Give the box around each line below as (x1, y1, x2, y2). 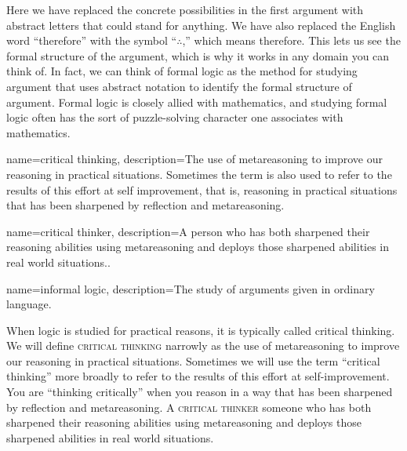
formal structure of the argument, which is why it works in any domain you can (6, 47, 390, 64)
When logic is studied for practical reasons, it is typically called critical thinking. (6, 322, 395, 338)
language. (6, 296, 52, 312)
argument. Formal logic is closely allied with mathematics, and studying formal (6, 93, 387, 110)
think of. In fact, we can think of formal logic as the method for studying (6, 63, 358, 79)
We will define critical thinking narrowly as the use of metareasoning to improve (6, 337, 400, 354)
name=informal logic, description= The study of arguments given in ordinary (6, 280, 375, 296)
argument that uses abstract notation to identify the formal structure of (6, 78, 352, 94)
